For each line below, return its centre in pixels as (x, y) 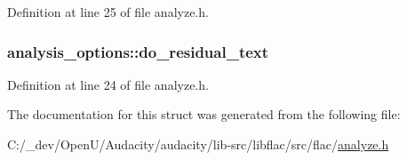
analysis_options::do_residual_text (138, 51)
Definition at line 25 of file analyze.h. (108, 12)
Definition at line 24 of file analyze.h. (108, 84)
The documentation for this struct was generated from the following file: (204, 114)
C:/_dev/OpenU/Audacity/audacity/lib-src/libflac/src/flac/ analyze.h (198, 144)
